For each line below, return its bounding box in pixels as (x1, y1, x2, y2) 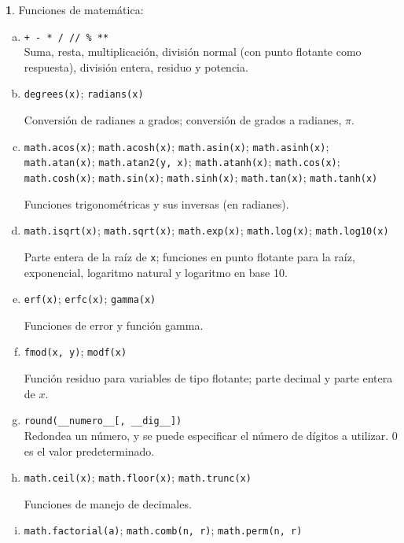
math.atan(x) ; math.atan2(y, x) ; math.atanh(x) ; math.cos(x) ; (24, 153, 340, 170)
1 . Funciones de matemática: (6, 2, 144, 17)
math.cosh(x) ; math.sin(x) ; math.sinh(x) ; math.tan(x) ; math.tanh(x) (24, 169, 378, 185)
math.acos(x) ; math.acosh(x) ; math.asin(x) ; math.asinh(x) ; (24, 138, 329, 154)
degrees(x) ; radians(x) (24, 85, 144, 102)
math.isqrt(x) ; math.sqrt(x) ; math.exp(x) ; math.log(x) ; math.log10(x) (24, 222, 389, 238)
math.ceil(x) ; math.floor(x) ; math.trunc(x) (24, 469, 252, 486)
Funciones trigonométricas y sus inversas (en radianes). (24, 195, 289, 212)
